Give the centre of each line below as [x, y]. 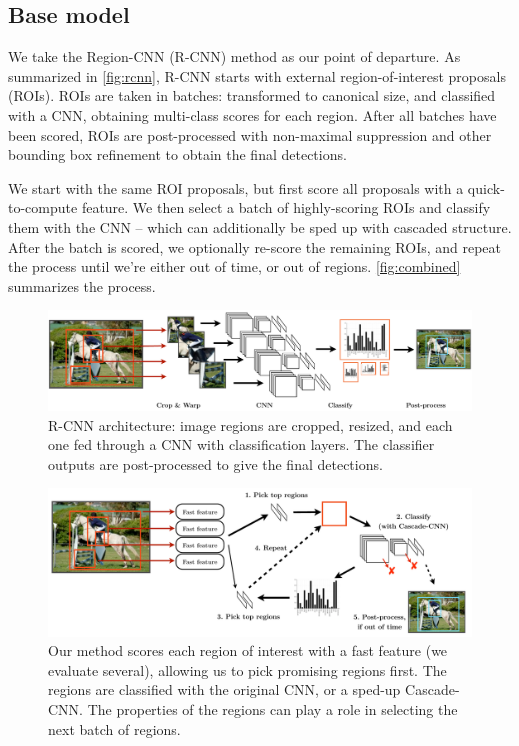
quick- [486, 187]
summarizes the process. [82, 285]
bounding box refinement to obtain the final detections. [177, 154]
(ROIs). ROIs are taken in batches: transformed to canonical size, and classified [252, 95]
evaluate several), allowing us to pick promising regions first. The [247, 669]
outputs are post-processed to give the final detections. [215, 463]
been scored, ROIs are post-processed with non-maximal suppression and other [250, 134]
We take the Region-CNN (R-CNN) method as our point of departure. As [234, 56]
